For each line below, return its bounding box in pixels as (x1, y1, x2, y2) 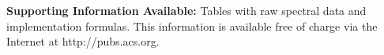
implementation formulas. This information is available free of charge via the (6, 17, 378, 34)
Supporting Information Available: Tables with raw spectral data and (6, 2, 367, 18)
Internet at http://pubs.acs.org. (6, 33, 160, 49)
